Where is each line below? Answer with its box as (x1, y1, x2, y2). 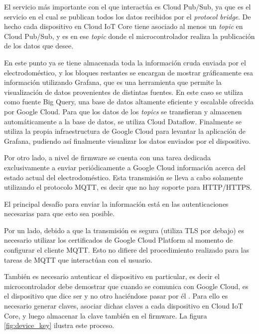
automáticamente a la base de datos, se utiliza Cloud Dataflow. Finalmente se (4, 116, 242, 126)
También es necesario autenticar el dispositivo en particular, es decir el (4, 271, 220, 282)
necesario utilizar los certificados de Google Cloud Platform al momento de (4, 235, 233, 245)
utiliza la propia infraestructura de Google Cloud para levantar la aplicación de (4, 126, 246, 136)
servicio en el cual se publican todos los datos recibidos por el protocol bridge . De (4, 11, 251, 21)
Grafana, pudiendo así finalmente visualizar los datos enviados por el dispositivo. (4, 135, 251, 146)
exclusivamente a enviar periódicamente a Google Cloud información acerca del (4, 162, 246, 172)
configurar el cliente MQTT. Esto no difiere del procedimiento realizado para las (4, 245, 250, 255)
